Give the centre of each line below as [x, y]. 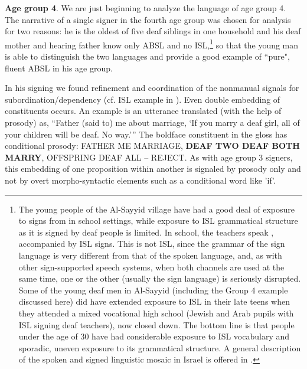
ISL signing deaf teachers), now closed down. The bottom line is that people [156, 324]
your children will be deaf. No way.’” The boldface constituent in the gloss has [146, 134]
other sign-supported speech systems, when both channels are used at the [151, 267]
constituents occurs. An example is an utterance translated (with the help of [143, 111]
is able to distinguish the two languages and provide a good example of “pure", [147, 56]
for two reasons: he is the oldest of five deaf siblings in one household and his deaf [153, 31]
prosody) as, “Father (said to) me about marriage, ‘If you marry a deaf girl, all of [152, 122]
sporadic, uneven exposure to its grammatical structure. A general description [160, 347]
